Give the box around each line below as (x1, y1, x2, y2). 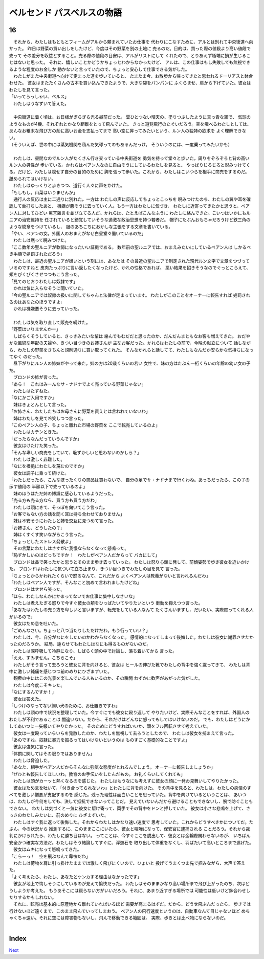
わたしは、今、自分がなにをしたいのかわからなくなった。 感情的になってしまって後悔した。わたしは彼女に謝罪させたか (13, 634, 254, 640)
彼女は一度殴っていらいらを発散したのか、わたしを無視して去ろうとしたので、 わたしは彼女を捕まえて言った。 (13, 730, 237, 736)
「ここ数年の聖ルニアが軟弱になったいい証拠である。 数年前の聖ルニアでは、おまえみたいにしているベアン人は (9, 244, 233, 250)
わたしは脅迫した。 (13, 758, 52, 763)
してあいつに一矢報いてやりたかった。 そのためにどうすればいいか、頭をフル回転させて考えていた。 (9, 723, 211, 729)
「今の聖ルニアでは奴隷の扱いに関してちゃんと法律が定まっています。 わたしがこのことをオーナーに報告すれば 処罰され (9, 292, 250, 298)
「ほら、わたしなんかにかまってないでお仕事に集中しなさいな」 (9, 593, 137, 599)
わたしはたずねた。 (13, 388, 52, 394)
